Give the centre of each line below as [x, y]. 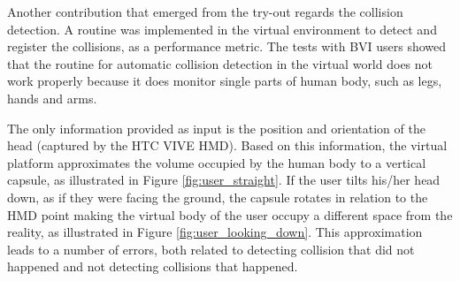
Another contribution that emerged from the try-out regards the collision [205, 11]
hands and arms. [52, 98]
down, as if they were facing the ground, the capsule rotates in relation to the [218, 197]
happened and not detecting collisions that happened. [153, 266]
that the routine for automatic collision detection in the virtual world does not [220, 63]
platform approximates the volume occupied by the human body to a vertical [217, 162]
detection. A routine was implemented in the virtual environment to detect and [222, 29]
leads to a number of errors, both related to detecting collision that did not [211, 249]
